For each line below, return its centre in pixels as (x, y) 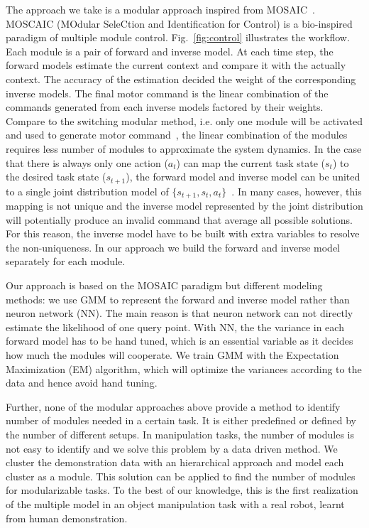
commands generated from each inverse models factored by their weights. (165, 107)
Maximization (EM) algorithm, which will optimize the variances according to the (184, 368)
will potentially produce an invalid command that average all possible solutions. (179, 219)
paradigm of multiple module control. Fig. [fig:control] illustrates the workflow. (178, 37)
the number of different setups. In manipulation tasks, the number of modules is (180, 434)
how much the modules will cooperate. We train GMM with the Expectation (172, 354)
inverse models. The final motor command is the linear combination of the (167, 93)
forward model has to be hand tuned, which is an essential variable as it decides (180, 341)
